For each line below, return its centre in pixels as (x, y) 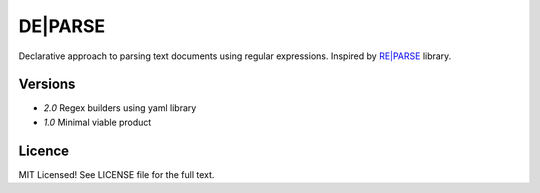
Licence (44, 150)
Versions (47, 84)
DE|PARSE (62, 26)
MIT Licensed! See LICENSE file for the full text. (116, 174)
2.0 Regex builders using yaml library (120, 108)
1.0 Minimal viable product (97, 122)
